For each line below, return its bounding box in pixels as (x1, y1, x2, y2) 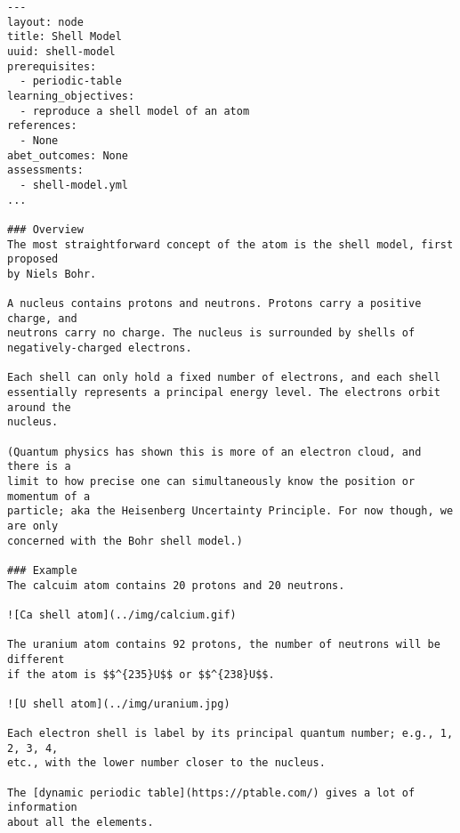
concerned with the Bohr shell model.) (7, 534, 243, 547)
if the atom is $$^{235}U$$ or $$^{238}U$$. (7, 667, 275, 681)
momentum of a (7, 489, 91, 503)
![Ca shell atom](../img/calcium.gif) (7, 608, 237, 621)
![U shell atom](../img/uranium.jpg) (7, 697, 230, 710)
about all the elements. (7, 816, 154, 829)
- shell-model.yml (20, 178, 129, 191)
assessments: (7, 164, 84, 177)
